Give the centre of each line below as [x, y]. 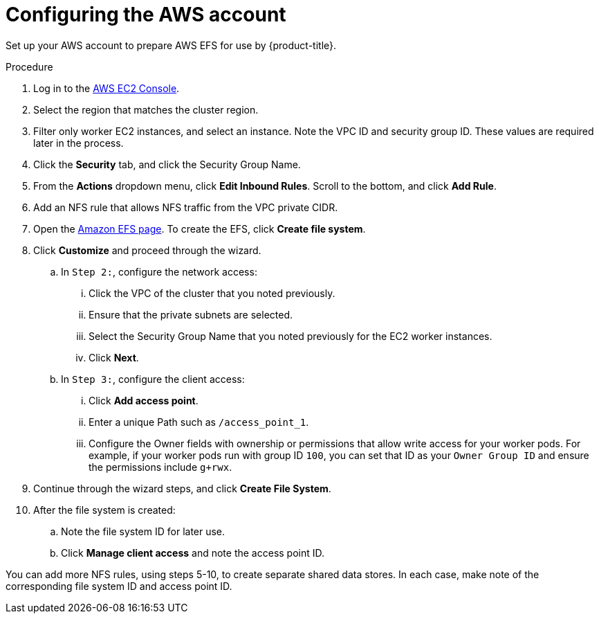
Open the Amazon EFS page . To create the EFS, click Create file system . [200, 228]
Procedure [29, 66]
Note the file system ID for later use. [143, 531]
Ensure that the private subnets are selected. [191, 314]
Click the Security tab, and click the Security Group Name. [167, 164]
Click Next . [114, 357]
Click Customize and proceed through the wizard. [147, 250]
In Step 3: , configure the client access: [153, 379]
